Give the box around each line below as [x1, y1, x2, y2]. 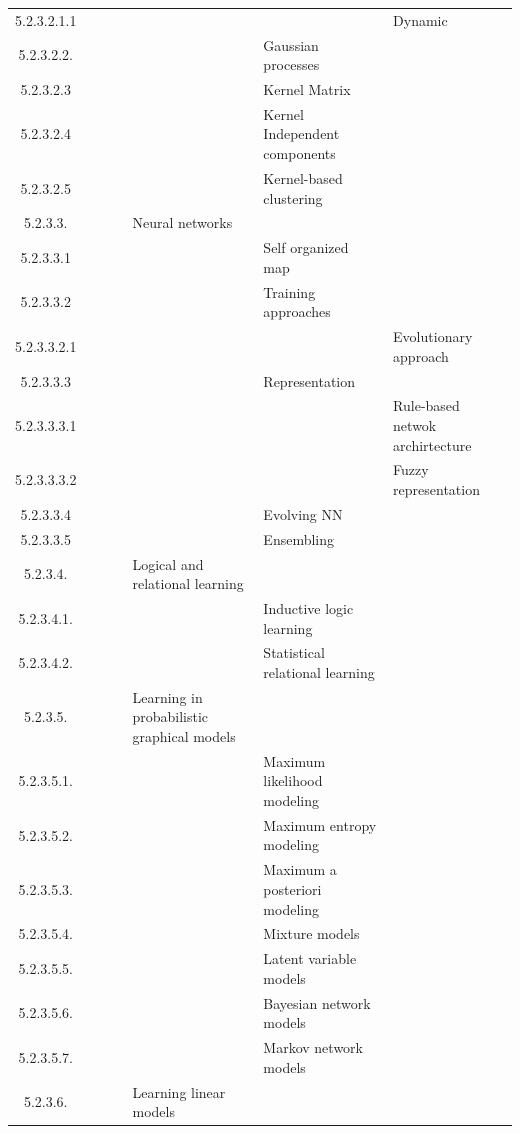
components [263, 143, 336, 164]
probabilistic [132, 706, 209, 727]
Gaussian [263, 34, 319, 55]
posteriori [263, 878, 322, 899]
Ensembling [263, 528, 335, 549]
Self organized [263, 237, 349, 258]
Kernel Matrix [263, 79, 351, 100]
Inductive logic [263, 597, 354, 618]
